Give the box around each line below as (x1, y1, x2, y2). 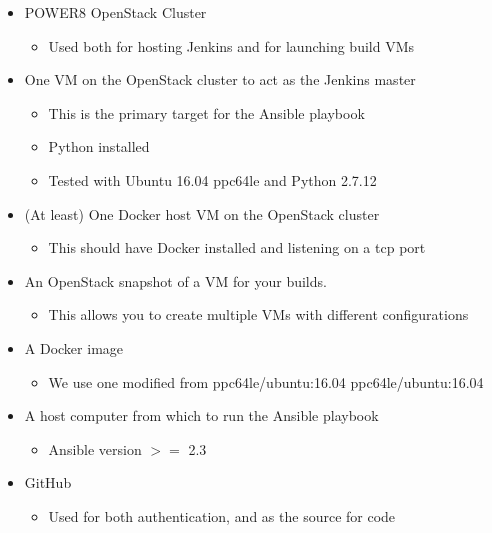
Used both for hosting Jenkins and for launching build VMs (48, 35, 415, 56)
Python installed (48, 136, 150, 157)
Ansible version (48, 438, 142, 459)
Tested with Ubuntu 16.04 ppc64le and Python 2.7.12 (48, 169, 377, 190)
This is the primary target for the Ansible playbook (48, 102, 365, 123)
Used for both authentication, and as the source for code (48, 505, 396, 526)
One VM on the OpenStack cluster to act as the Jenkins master (24, 69, 416, 90)
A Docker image (24, 337, 124, 358)
